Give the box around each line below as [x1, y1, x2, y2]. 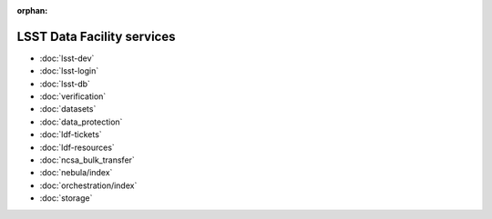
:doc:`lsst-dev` [39, 53, 95, 64]
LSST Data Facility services [16, 28, 176, 45]
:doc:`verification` [39, 91, 107, 102]
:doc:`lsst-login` [39, 65, 99, 76]
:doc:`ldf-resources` [39, 142, 116, 153]
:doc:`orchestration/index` [39, 180, 138, 191]
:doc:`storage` [39, 193, 93, 204]
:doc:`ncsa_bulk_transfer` [39, 154, 136, 165]
